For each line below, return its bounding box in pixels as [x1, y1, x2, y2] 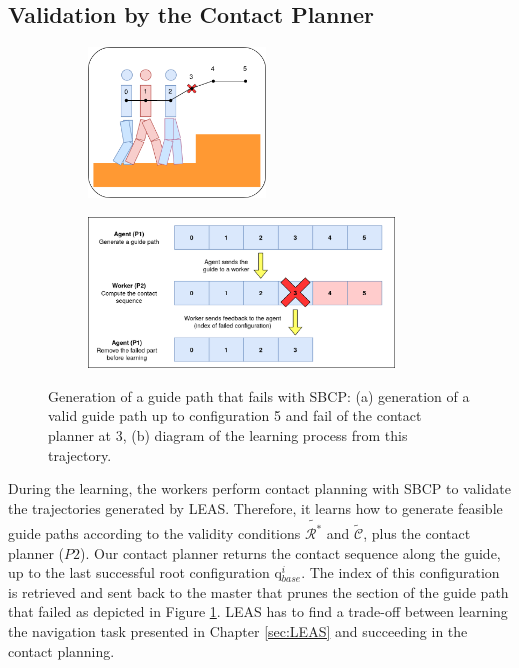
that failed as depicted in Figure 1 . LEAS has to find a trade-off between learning [8, 601, 508, 622]
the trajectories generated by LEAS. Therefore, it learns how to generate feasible [8, 497, 503, 518]
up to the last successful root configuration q [8, 562, 282, 583]
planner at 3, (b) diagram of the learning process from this [48, 424, 408, 445]
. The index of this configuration [301, 562, 500, 583]
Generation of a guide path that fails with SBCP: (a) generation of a [48, 385, 470, 406]
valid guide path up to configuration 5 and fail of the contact [48, 405, 422, 426]
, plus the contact [363, 523, 471, 544]
